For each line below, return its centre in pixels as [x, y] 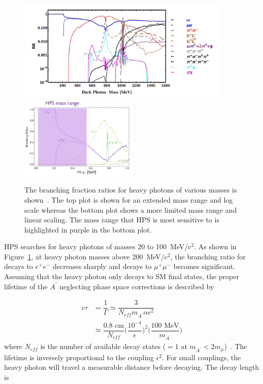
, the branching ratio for [208, 256]
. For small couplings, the [202, 357]
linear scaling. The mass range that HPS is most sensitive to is [122, 220]
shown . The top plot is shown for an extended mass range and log [129, 199]
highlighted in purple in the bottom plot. [88, 229]
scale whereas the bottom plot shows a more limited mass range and [131, 209]
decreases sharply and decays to [102, 266]
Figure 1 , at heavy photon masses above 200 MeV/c [86, 256]
